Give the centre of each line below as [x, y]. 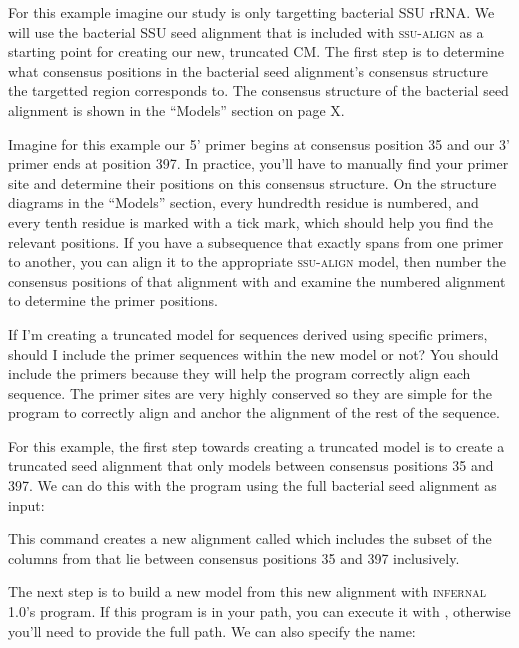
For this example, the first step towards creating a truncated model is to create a [256, 445]
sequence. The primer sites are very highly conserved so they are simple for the [250, 392]
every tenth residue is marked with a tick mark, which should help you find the [250, 221]
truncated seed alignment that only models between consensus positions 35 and [251, 465]
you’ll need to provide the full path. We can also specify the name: [212, 630]
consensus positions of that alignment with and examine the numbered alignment [257, 280]
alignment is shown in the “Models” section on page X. [176, 109]
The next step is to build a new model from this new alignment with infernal [247, 591]
